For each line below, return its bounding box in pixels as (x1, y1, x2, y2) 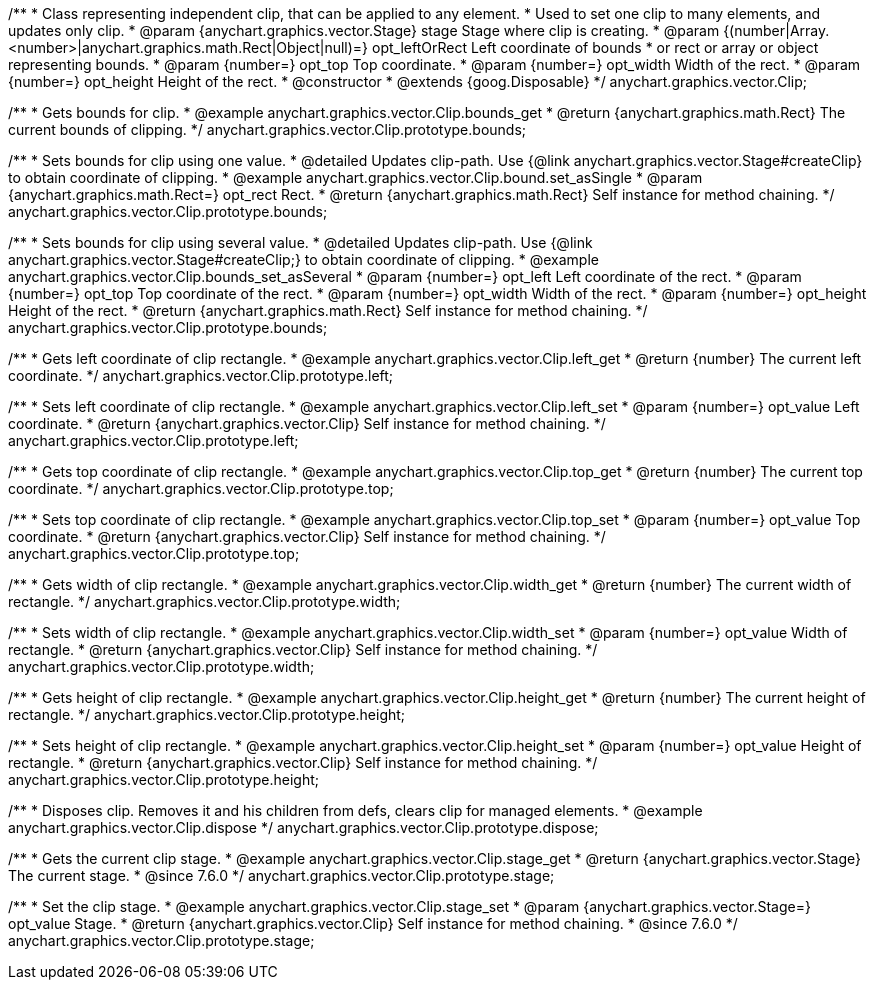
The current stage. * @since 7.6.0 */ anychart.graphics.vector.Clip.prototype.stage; (8, 867, 555, 884)
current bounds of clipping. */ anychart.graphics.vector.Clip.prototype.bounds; (8, 121, 527, 138)
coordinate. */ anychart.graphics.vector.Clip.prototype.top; (8, 480, 394, 497)
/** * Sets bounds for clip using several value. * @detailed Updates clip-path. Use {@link (8, 234, 593, 251)
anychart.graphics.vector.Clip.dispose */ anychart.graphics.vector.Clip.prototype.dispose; (8, 819, 599, 836)
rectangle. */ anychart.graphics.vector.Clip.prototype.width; (8, 593, 401, 610)
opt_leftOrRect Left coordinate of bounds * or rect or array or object (372, 39, 819, 56)
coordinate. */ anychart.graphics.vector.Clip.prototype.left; (8, 367, 394, 384)
